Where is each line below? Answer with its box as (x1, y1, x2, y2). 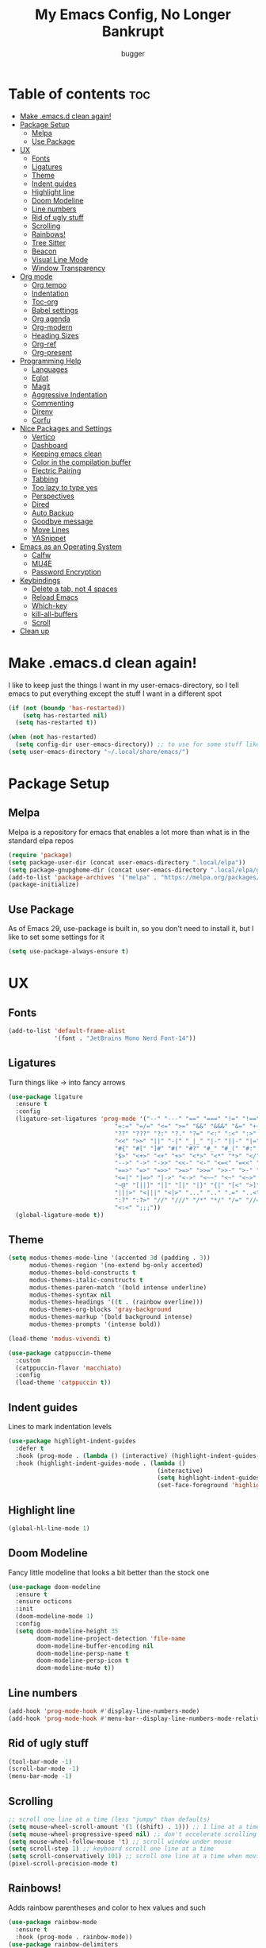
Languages (31, 364, 69, 374)
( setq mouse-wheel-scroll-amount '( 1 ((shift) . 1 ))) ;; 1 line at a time (8, 1822, 260, 1830)
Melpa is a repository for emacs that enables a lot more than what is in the (8, 827, 250, 837)
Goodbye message (31, 516, 93, 526)
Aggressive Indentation (31, 389, 108, 399)
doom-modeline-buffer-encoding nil (36, 1642, 154, 1650)
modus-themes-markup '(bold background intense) (28, 1313, 193, 1321)
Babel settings (31, 305, 79, 315)
